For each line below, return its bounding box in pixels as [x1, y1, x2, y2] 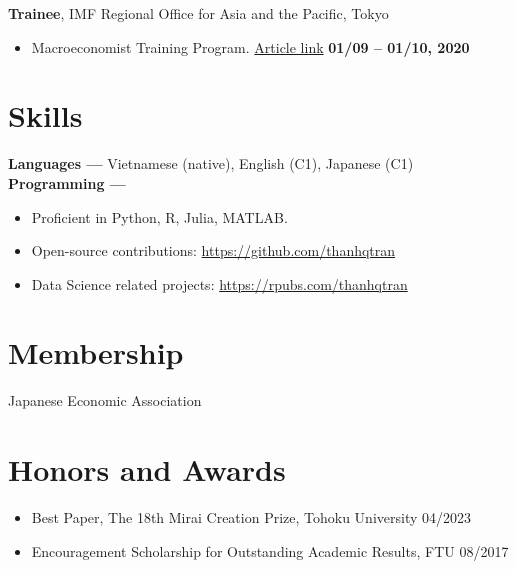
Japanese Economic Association [8, 390, 202, 411]
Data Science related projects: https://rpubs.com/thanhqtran [31, 273, 408, 294]
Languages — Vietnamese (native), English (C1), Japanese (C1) [8, 153, 414, 174]
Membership [8, 332, 184, 373]
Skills [8, 95, 83, 136]
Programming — [8, 172, 126, 193]
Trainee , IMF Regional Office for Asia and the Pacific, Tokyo [8, 3, 389, 23]
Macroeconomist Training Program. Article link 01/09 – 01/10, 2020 [31, 36, 470, 57]
